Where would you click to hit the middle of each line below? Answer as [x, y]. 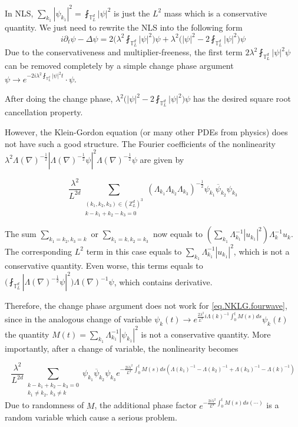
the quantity [27, 334]
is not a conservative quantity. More [206, 334]
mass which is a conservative [216, 13]
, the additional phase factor [145, 405]
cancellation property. [44, 112]
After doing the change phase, [59, 99]
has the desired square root [242, 99]
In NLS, [19, 13]
